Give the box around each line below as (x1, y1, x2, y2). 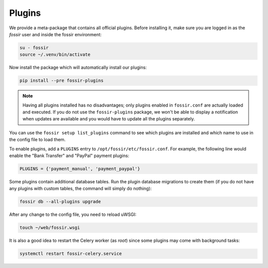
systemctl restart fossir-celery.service (19, 251, 122, 257)
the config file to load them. (9, 137, 66, 143)
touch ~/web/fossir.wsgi (19, 225, 80, 230)
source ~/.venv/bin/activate (19, 52, 91, 57)
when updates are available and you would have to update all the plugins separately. (22, 116, 196, 122)
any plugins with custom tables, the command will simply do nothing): (9, 186, 152, 192)
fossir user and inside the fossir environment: (9, 31, 102, 37)
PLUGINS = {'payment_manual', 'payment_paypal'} (19, 166, 140, 171)
